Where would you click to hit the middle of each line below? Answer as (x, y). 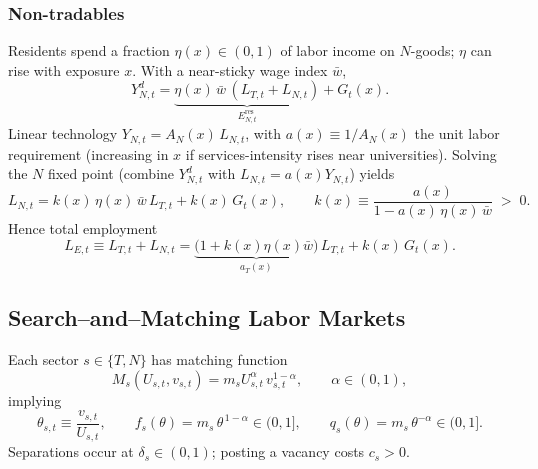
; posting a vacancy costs (288, 451)
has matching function (219, 359)
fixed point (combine (111, 173)
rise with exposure (64, 69)
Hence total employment (83, 227)
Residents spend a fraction (89, 50)
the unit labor (457, 133)
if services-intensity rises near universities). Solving (341, 153)
